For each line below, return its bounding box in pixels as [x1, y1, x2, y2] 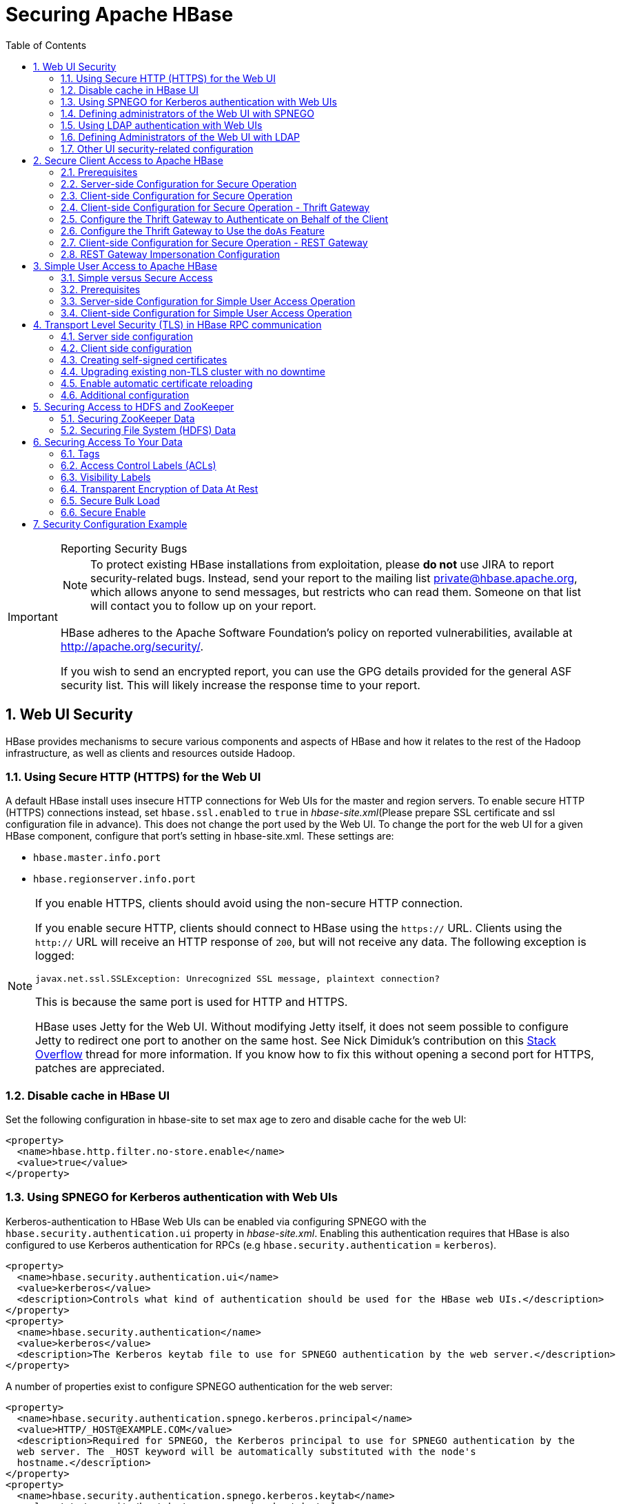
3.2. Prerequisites [61, 283, 141, 295]
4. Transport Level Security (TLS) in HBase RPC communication [33, 318, 322, 330]
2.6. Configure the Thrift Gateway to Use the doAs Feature [61, 224, 325, 237]
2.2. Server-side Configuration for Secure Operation [61, 177, 297, 190]
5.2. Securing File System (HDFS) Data [61, 424, 236, 436]
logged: [35, 949, 74, 963]
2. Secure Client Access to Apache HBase [33, 154, 223, 166]
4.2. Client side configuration [61, 342, 192, 354]
